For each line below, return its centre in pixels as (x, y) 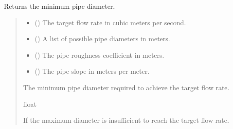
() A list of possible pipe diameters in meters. (102, 39)
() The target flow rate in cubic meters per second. (110, 22)
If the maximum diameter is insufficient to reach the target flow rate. (126, 120)
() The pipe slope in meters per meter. (92, 71)
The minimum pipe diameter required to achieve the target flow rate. (126, 87)
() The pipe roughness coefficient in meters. (99, 55)
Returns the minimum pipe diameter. (60, 6)
